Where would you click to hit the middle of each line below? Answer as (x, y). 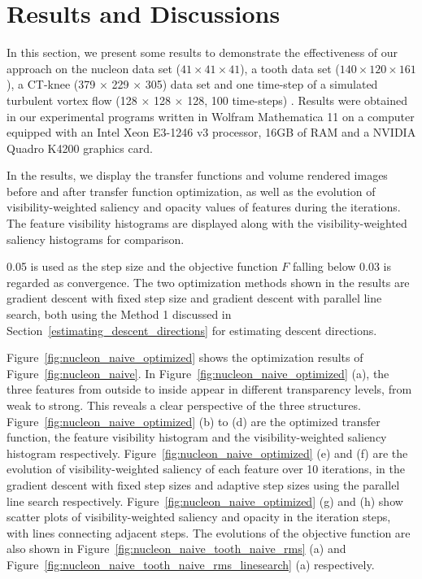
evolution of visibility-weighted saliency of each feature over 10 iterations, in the (206, 469)
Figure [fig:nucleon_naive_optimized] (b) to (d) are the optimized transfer (194, 421)
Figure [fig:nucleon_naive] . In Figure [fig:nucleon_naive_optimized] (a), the (198, 373)
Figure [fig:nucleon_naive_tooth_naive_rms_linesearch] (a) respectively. (191, 564)
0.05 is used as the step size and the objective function (142, 266)
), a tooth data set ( (290, 68)
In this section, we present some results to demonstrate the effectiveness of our (202, 52)
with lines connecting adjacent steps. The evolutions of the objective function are (209, 532)
